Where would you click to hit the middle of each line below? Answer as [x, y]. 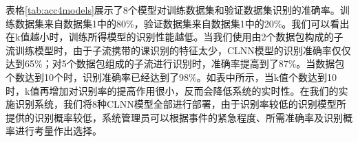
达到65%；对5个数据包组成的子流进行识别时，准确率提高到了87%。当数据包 [175, 63]
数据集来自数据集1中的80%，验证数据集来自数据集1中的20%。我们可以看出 [182, 23]
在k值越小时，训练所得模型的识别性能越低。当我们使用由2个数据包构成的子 [175, 37]
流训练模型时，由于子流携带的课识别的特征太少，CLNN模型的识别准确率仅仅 [178, 50]
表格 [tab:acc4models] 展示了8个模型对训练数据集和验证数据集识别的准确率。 [173, 10]
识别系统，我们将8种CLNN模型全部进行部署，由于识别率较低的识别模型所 [180, 104]
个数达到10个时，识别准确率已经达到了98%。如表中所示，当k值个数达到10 [171, 76]
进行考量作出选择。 [58, 131]
